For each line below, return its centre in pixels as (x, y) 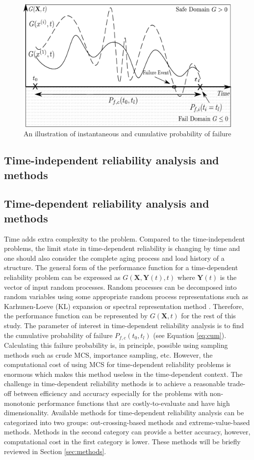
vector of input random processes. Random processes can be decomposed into (120, 287)
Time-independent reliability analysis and (112, 160)
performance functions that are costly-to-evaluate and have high (134, 403)
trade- (236, 383)
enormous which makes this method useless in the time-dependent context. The (123, 374)
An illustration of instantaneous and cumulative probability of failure (127, 134)
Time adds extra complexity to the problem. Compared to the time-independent (125, 238)
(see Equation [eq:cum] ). (190, 335)
